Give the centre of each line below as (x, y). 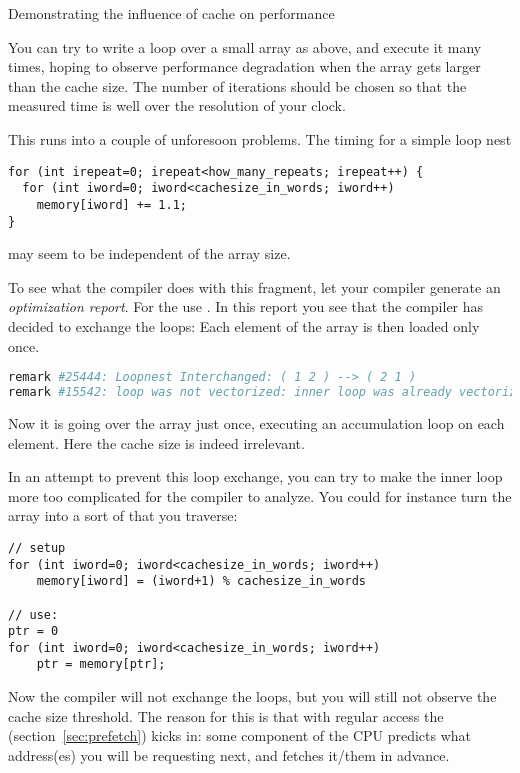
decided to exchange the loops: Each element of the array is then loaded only (244, 325)
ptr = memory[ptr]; (101, 664)
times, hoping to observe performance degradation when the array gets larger (244, 66)
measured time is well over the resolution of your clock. (177, 105)
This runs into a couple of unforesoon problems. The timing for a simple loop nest (260, 138)
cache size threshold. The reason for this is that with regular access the (226, 715)
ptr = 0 (33, 631)
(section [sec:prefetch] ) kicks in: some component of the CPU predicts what (240, 735)
